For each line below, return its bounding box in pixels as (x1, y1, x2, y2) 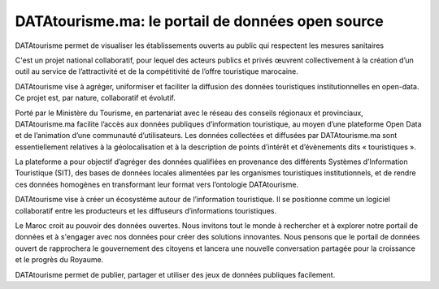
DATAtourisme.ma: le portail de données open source (15, 12, 384, 30)
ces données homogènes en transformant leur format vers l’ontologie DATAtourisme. (15, 179, 299, 189)
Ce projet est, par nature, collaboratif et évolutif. (15, 93, 176, 103)
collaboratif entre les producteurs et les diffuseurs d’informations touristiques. (15, 205, 276, 215)
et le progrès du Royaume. (15, 255, 104, 265)
